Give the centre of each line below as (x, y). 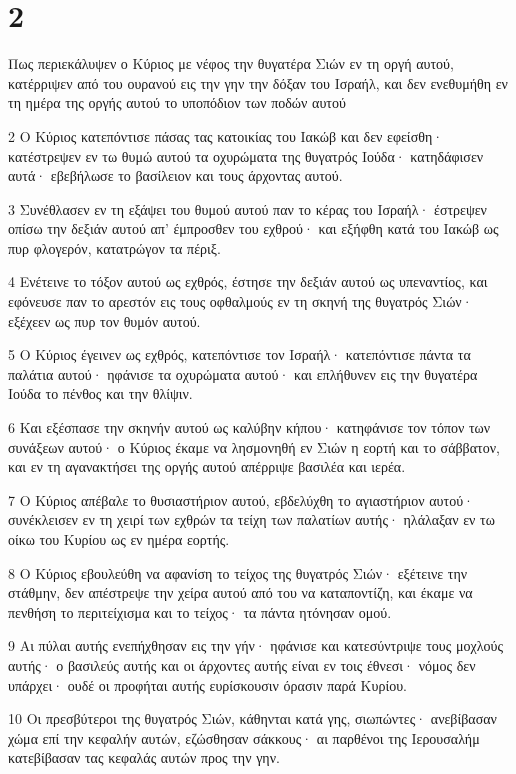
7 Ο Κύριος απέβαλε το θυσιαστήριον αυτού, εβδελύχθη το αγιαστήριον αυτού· (241, 499)
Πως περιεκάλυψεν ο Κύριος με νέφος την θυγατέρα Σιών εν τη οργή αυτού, (231, 63)
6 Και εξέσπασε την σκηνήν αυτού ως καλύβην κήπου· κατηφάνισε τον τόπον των (249, 427)
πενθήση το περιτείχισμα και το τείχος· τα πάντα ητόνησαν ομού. (200, 611)
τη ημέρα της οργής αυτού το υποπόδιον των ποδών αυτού (177, 102)
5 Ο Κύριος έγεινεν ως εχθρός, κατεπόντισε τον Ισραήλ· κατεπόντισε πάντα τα (239, 354)
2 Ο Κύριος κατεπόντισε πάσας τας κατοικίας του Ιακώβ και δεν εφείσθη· (226, 135)
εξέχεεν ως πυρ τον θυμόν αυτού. (104, 320)
